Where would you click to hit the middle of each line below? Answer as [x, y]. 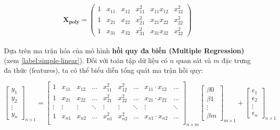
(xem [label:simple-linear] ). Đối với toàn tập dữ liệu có [86, 60]
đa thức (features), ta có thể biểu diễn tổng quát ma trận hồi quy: [104, 70]
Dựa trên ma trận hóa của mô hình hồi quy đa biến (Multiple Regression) [124, 51]
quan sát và [194, 60]
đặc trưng [236, 60]
